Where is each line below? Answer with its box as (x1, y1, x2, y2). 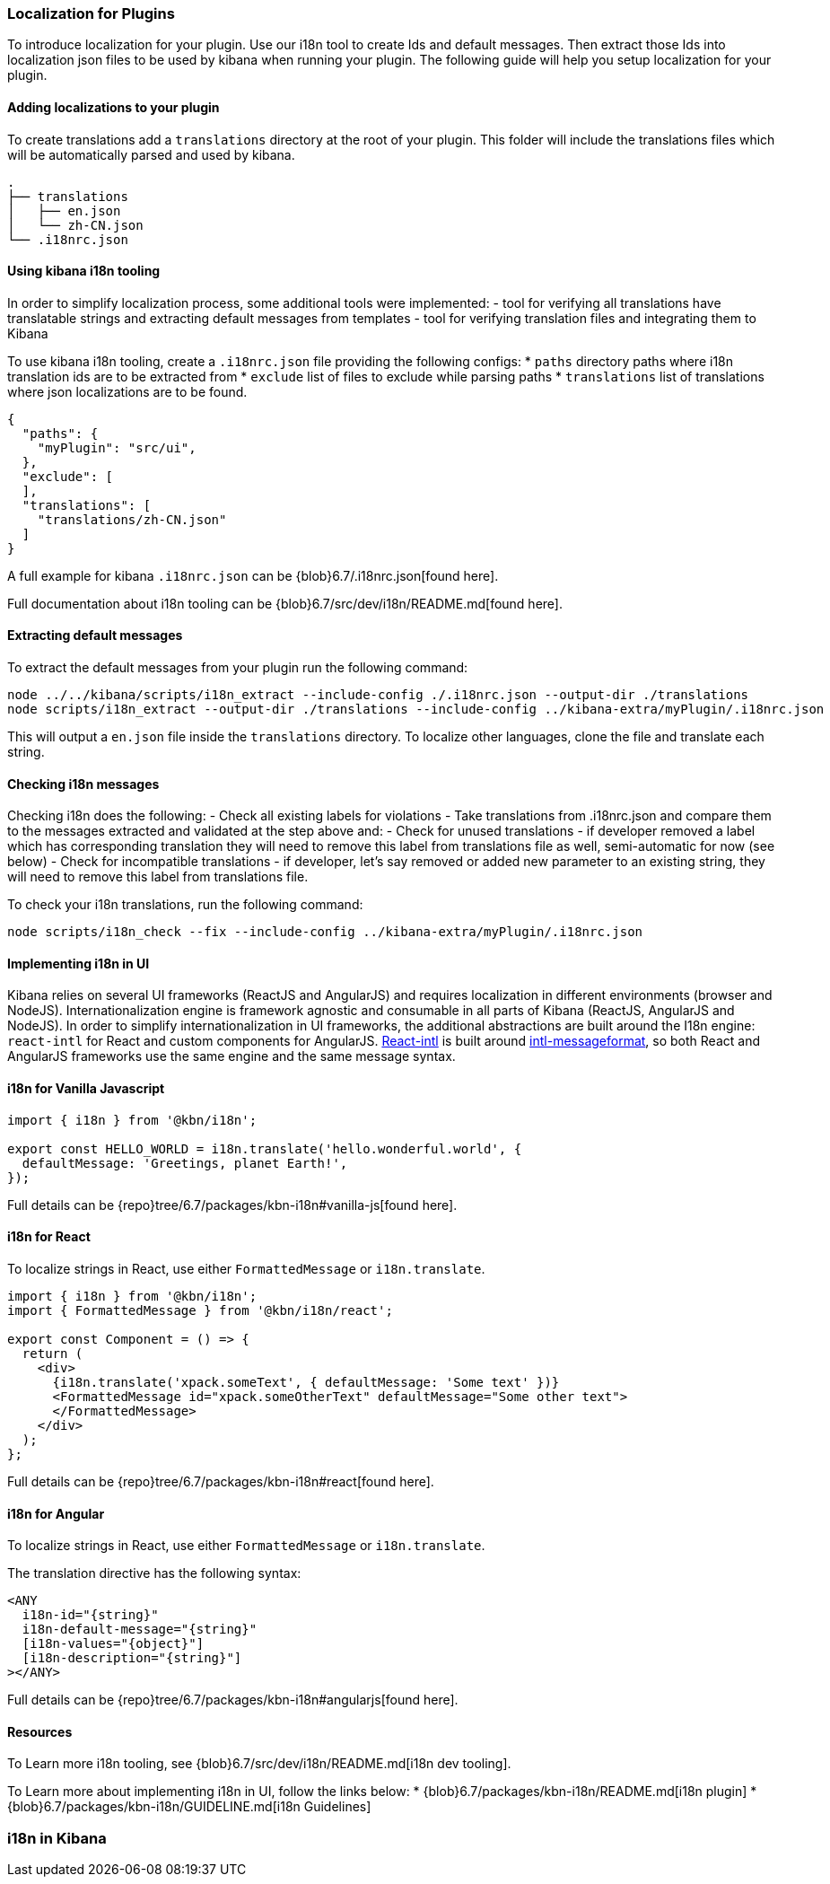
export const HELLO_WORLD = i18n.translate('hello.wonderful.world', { (7, 1141, 522, 1156)
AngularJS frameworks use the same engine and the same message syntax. (7, 1048, 456, 1065)
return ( (22, 1345, 83, 1361)
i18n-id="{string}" (22, 1608, 159, 1623)
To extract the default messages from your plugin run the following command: (7, 660, 468, 676)
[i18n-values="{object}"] (22, 1636, 205, 1652)
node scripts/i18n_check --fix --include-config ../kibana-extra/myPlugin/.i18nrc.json (7, 924, 643, 940)
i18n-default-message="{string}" (22, 1622, 258, 1637)
